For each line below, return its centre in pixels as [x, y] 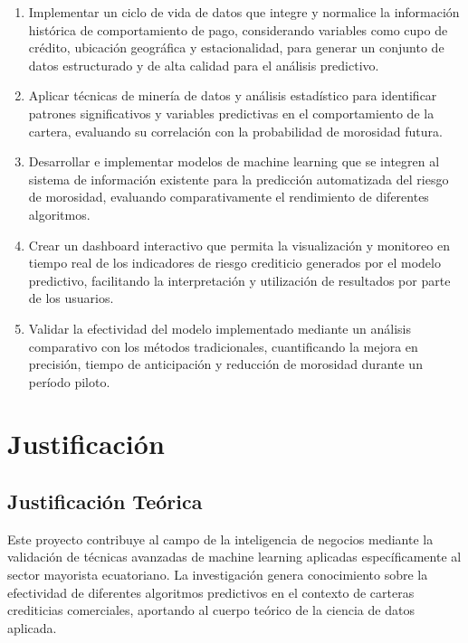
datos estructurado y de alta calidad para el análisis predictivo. [204, 65]
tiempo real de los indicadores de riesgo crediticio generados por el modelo [234, 263]
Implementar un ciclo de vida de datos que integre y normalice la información [244, 12]
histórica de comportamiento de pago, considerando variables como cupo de [238, 29]
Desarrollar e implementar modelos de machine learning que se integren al [234, 161]
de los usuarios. [71, 298]
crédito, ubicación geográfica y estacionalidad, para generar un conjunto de [236, 47]
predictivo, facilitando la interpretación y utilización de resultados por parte [239, 280]
